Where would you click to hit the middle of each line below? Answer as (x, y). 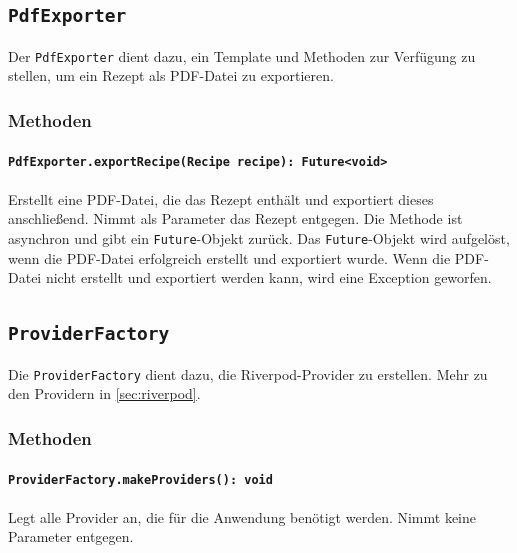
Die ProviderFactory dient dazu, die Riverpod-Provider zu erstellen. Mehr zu (248, 373)
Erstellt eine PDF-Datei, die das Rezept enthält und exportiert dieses (221, 198)
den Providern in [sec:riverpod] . (104, 393)
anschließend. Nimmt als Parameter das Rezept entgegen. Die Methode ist (235, 218)
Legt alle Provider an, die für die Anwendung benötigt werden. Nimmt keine (242, 516)
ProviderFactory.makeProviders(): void (140, 480)
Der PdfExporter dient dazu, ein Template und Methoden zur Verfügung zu (242, 55)
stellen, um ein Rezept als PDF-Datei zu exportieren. (171, 75)
